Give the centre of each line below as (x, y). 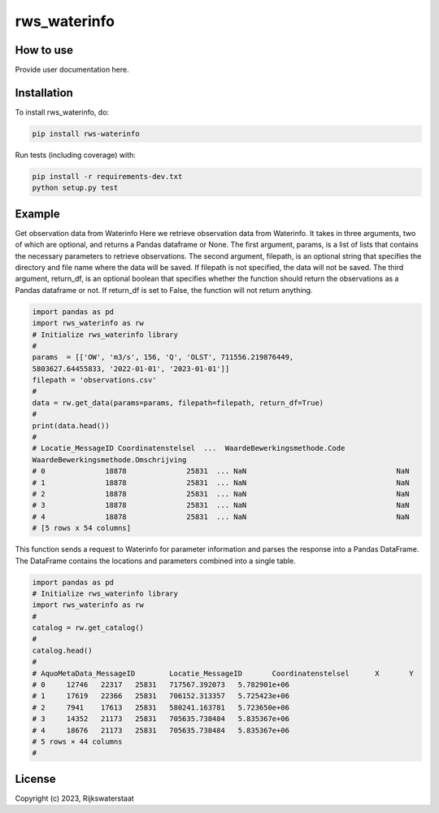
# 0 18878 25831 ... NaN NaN (221, 471)
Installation (44, 92)
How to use (44, 50)
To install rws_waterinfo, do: (62, 112)
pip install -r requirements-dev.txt (107, 176)
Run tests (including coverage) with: (75, 155)
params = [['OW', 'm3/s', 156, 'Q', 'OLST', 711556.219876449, (163, 357)
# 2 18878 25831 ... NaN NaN (221, 494)
